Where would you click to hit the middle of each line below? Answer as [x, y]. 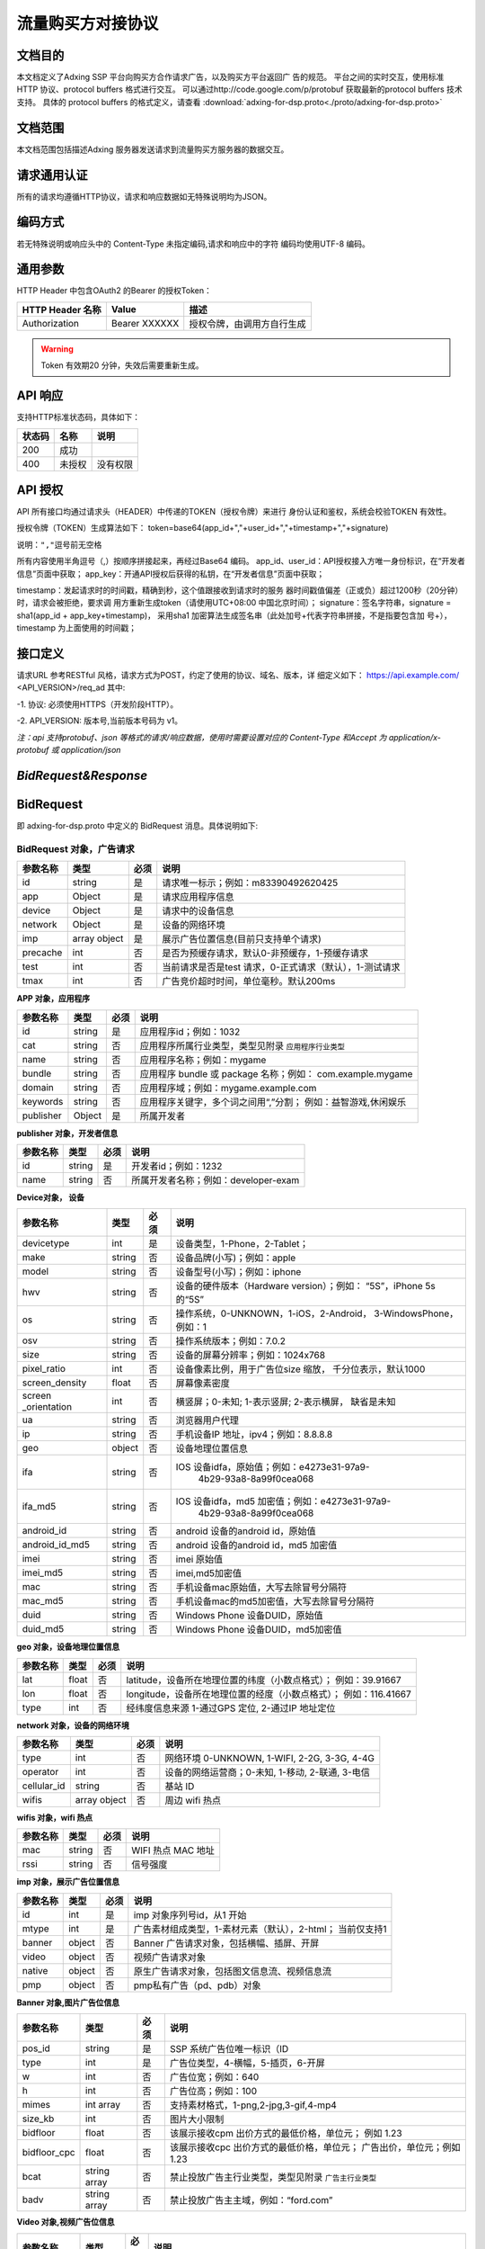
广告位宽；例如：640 [214, 2077]
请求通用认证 [52, 175]
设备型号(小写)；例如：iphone [238, 1272]
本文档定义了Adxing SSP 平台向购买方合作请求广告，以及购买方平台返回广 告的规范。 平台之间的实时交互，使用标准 [230, 77]
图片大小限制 [197, 2119]
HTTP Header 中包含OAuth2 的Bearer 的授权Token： [115, 291]
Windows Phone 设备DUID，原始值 [249, 1616]
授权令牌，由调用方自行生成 [248, 324]
